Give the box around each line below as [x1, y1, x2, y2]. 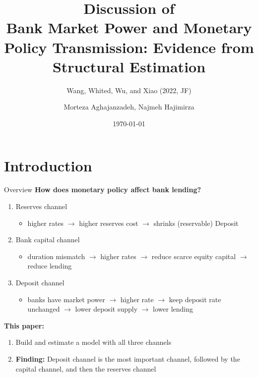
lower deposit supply [75, 304, 138, 314]
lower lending [153, 304, 193, 314]
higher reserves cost [79, 217, 138, 228]
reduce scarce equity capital [151, 251, 236, 261]
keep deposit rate [169, 294, 221, 304]
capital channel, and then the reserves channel [15, 363, 156, 374]
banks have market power [27, 294, 105, 304]
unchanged [27, 304, 60, 314]
